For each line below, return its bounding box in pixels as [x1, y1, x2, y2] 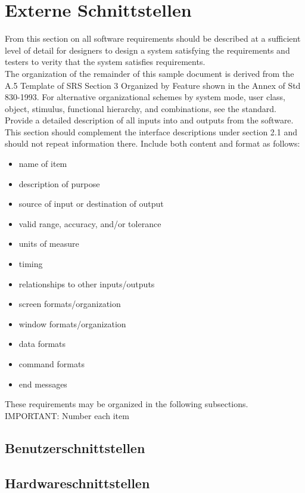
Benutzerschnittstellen [5, 438, 145, 457]
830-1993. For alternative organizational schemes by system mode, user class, [5, 91, 286, 103]
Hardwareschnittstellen [5, 473, 150, 492]
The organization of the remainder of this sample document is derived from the [5, 67, 294, 79]
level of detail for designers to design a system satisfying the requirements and [5, 44, 290, 56]
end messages [18, 377, 67, 390]
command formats [18, 358, 85, 370]
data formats [18, 337, 66, 350]
